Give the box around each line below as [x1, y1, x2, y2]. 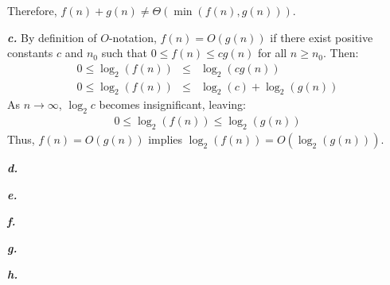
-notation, [108, 29, 157, 45]
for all [257, 44, 287, 61]
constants [7, 44, 53, 61]
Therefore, [7, 2, 57, 18]
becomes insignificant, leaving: [99, 96, 246, 113]
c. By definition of [7, 29, 97, 45]
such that [101, 44, 147, 61]
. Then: [323, 44, 359, 61]
